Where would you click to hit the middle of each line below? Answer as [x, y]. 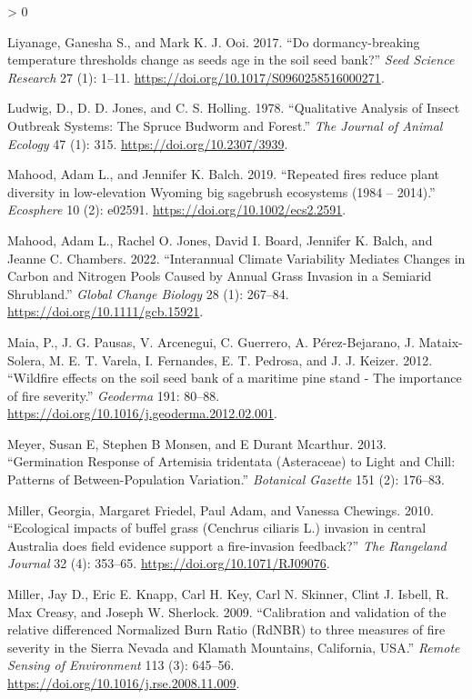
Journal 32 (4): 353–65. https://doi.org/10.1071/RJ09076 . [169, 563]
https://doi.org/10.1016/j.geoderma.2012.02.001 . [142, 413]
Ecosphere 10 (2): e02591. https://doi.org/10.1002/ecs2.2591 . [177, 210]
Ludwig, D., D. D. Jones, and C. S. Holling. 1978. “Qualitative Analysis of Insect [234, 108]
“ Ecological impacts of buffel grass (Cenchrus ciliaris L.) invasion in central [217, 528]
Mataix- [441, 341]
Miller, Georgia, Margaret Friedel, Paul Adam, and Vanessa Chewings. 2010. [221, 509]
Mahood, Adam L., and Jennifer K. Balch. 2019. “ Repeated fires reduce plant [224, 174]
